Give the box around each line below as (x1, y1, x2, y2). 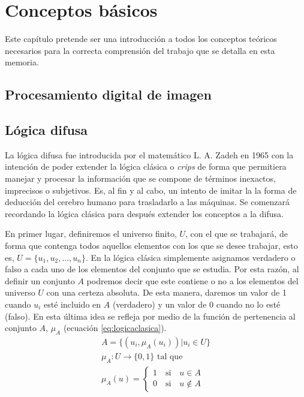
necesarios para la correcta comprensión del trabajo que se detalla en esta (5, 44, 275, 56)
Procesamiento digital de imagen (5, 85, 212, 104)
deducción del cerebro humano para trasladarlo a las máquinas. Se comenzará (5, 196, 290, 208)
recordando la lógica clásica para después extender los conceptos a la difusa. (5, 207, 284, 219)
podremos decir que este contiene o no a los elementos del (86, 274, 299, 287)
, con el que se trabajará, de (185, 227, 288, 240)
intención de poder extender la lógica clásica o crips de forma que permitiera (5, 160, 287, 173)
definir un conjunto (5, 274, 75, 287)
